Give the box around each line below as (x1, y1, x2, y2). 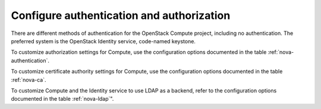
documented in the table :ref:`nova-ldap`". (11, 95, 114, 102)
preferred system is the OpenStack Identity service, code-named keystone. (11, 37, 196, 44)
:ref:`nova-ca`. (11, 76, 47, 83)
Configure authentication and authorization (11, 9, 231, 22)
